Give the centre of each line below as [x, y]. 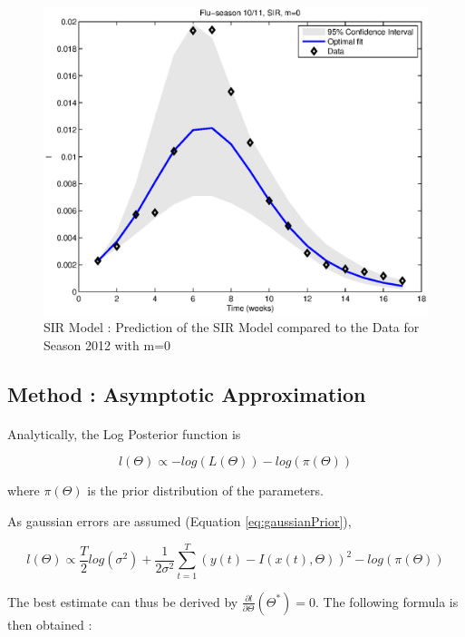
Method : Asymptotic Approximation [187, 393]
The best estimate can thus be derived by [123, 601]
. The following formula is [387, 601]
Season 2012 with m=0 [107, 344]
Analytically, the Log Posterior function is [124, 433]
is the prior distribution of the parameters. [205, 490]
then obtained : [50, 624]
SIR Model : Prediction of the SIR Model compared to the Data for [232, 327]
